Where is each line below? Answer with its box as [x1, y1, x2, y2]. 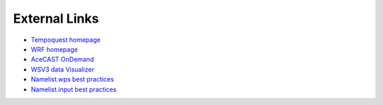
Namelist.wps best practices [30, 75, 114, 84]
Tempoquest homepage [30, 35, 101, 44]
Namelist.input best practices [30, 85, 117, 94]
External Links [13, 11, 99, 26]
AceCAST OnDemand [30, 55, 94, 64]
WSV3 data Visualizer [30, 65, 95, 74]
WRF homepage [30, 45, 78, 53]
